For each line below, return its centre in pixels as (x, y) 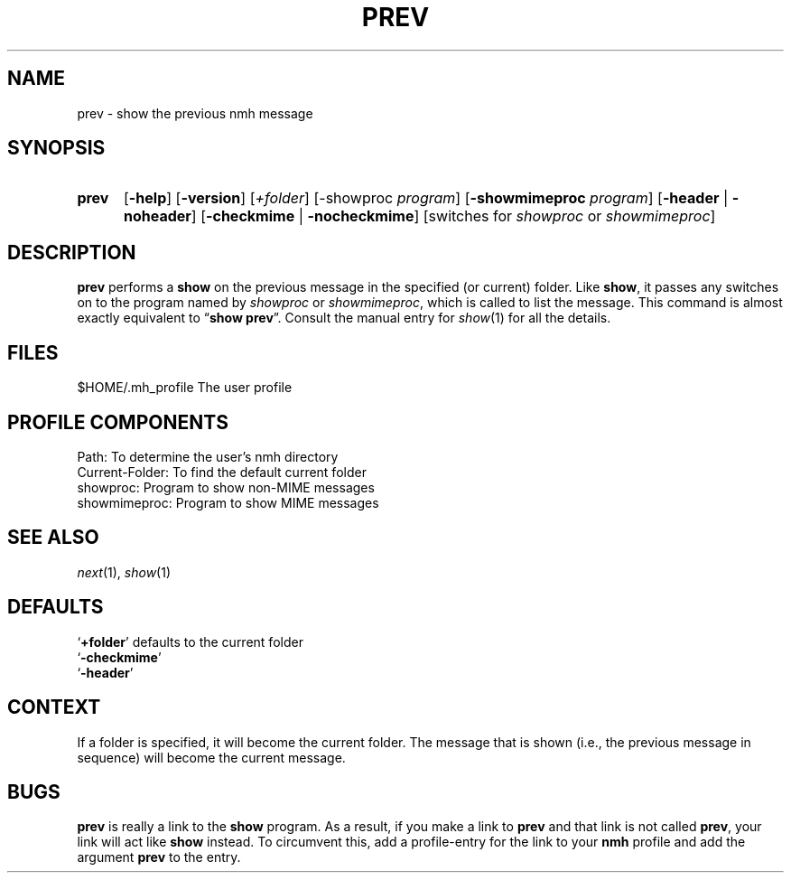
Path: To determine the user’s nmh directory (208, 456)
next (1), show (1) (124, 572)
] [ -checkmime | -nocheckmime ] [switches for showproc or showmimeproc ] (453, 216)
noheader (157, 216)
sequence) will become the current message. (211, 757)
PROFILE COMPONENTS (118, 422)
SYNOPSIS (56, 148)
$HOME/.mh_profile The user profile (185, 388)
